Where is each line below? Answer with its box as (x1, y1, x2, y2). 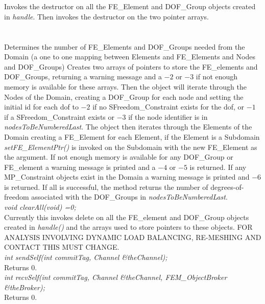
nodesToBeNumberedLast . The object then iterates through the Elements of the (4, 121, 252, 132)
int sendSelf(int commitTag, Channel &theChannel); (4, 252, 167, 263)
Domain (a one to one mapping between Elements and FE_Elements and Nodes (4, 51, 255, 62)
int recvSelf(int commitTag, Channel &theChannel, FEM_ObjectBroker (4, 272, 227, 283)
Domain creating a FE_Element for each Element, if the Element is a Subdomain (4, 131, 260, 142)
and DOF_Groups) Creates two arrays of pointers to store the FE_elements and (4, 61, 258, 72)
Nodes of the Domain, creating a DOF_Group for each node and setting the (4, 91, 244, 102)
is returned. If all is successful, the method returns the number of (4, 181, 208, 192)
